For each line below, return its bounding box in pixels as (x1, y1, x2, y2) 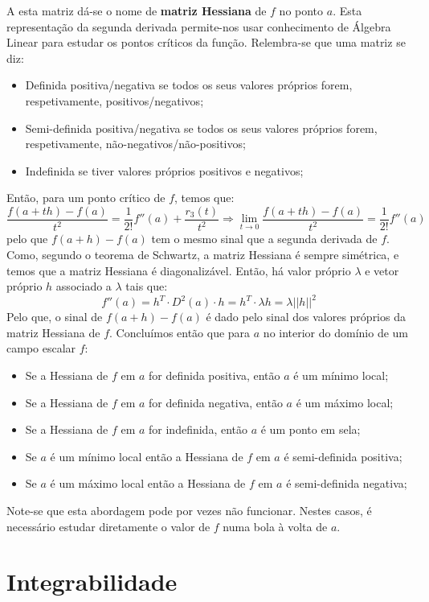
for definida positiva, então (149, 367, 280, 383)
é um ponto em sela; (260, 421, 361, 438)
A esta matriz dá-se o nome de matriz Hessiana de (6, 2, 267, 19)
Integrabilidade (6, 565, 178, 598)
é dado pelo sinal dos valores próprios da (206, 308, 406, 325)
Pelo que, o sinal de (6, 308, 103, 325)
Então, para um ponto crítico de (6, 189, 165, 206)
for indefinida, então (149, 421, 247, 438)
